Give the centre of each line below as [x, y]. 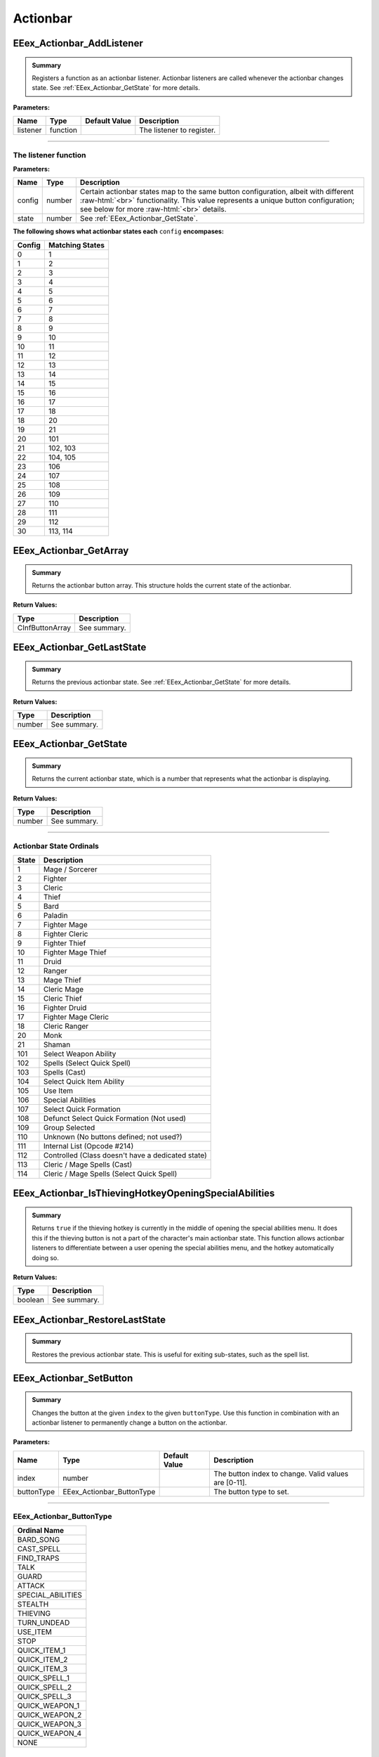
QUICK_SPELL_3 [44, 1697]
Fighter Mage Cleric [76, 1017]
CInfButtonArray [44, 628]
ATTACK [31, 1586]
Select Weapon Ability [80, 1053]
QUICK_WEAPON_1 [48, 1706]
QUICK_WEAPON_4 [49, 1734]
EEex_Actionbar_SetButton [73, 1378]
